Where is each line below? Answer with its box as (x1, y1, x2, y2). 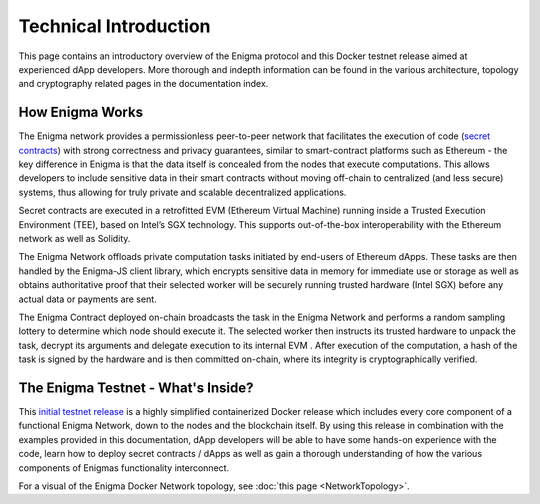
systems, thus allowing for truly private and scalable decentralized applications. (18, 186, 347, 198)
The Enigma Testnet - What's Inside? (18, 379, 254, 396)
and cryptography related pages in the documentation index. (18, 78, 269, 90)
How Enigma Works (18, 104, 144, 121)
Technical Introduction (18, 15, 211, 37)
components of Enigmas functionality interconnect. (18, 461, 230, 474)
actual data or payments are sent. (18, 293, 157, 305)
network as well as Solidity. (18, 232, 131, 244)
